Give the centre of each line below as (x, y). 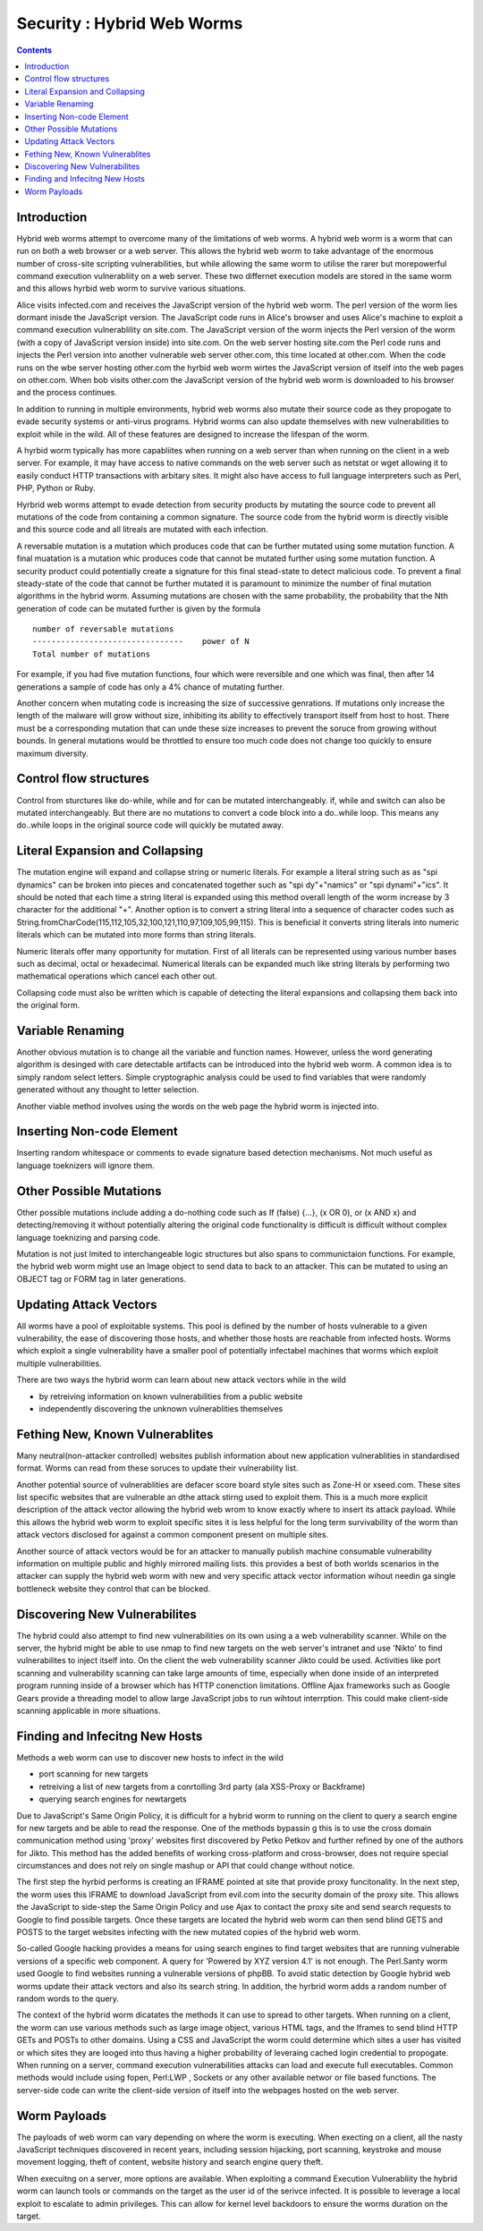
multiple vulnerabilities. (59, 1363)
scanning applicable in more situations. (89, 1711)
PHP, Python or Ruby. (56, 488)
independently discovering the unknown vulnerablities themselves (161, 1408)
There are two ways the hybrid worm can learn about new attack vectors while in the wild (181, 1380)
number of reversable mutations (103, 629)
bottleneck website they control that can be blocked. (114, 1589)
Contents (34, 50)
